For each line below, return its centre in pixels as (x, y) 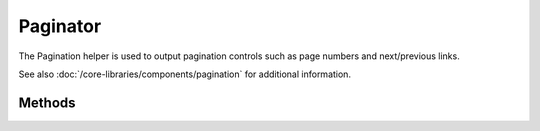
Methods (47, 102)
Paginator (60, 26)
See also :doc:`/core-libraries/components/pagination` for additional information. (185, 74)
